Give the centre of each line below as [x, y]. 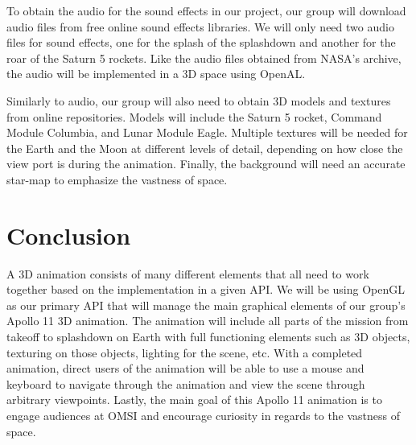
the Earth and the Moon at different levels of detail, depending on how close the [205, 148]
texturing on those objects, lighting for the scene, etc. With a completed [185, 352]
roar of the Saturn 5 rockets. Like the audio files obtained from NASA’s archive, [204, 58]
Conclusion [69, 235]
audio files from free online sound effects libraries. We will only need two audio [200, 26]
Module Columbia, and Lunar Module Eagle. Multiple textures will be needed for [207, 132]
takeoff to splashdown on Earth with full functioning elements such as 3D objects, [208, 337]
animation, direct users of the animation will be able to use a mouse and [185, 368]
